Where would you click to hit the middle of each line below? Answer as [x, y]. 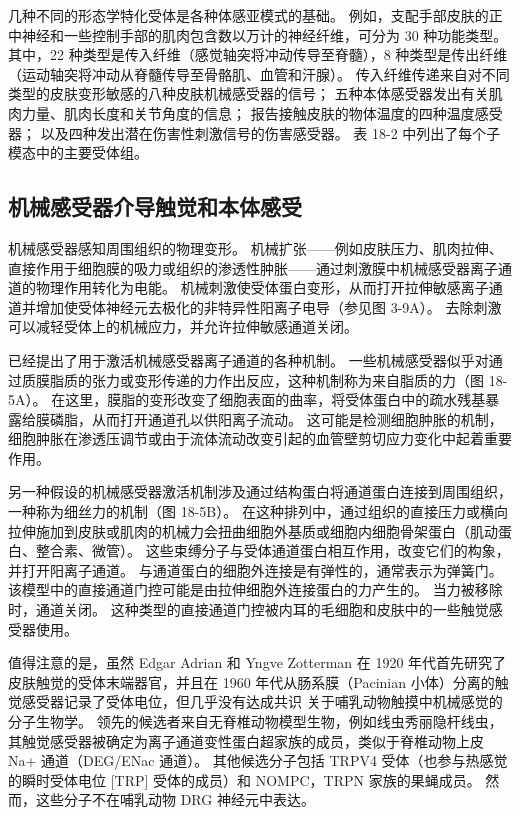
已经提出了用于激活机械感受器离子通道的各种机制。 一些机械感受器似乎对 [248, 359]
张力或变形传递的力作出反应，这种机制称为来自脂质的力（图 [287, 379]
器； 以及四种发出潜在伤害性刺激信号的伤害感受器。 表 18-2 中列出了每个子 [254, 132]
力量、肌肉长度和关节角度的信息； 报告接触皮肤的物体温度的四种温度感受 [262, 112]
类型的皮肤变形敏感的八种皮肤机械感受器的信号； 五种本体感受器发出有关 [248, 93]
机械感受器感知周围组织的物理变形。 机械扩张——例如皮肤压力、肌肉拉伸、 [255, 247]
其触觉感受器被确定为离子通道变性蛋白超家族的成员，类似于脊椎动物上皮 [246, 740]
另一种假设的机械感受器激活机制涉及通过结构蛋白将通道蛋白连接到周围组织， [260, 491]
